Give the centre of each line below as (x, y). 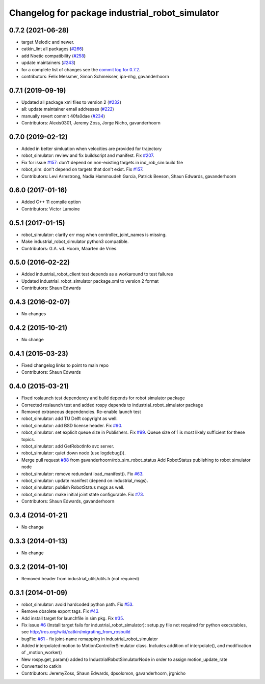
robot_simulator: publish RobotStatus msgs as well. (73, 487)
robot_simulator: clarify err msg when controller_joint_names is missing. (94, 235)
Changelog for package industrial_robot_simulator (114, 13)
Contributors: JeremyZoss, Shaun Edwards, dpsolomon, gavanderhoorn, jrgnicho (104, 673)
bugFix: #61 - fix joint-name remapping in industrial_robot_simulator (90, 639)
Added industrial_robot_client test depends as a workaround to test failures (97, 274)
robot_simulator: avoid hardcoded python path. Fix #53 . (77, 604)
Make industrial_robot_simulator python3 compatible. (75, 241)
